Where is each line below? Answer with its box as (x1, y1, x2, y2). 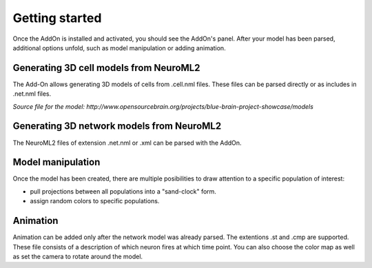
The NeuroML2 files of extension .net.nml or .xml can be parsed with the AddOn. (12, 138, 242, 147)
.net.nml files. (12, 90, 52, 98)
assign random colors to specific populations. (30, 197, 160, 205)
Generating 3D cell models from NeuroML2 (12, 62, 200, 74)
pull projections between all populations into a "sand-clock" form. (30, 187, 217, 196)
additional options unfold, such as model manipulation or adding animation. (12, 43, 227, 52)
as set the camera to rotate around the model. (12, 252, 143, 260)
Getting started (12, 10, 102, 25)
